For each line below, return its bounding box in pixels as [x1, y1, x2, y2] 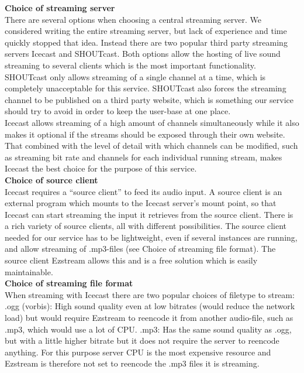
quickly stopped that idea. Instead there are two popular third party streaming [5, 36, 288, 48]
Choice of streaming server [5, 2, 115, 13]
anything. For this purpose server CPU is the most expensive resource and [5, 345, 271, 358]
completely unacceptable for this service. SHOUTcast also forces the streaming [5, 82, 286, 94]
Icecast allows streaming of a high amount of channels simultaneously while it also [5, 116, 299, 128]
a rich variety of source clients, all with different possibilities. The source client [5, 220, 287, 232]
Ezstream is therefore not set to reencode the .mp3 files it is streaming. [5, 357, 260, 369]
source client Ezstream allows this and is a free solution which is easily [5, 254, 258, 266]
